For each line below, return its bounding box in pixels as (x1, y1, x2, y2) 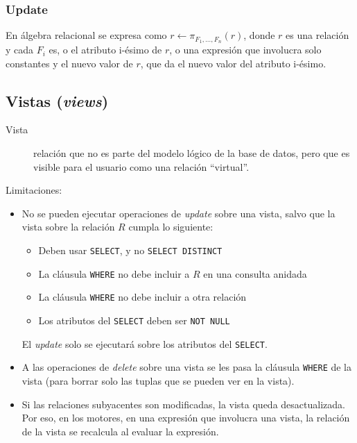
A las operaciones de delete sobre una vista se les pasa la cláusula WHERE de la (21, 360, 352, 374)
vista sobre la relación (21, 219, 115, 234)
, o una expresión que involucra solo (169, 42, 322, 57)
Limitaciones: (6, 183, 62, 197)
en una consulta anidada (203, 266, 307, 281)
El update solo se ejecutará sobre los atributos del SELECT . (21, 336, 268, 351)
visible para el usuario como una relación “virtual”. (33, 159, 250, 174)
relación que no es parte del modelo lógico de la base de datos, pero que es (33, 146, 350, 160)
